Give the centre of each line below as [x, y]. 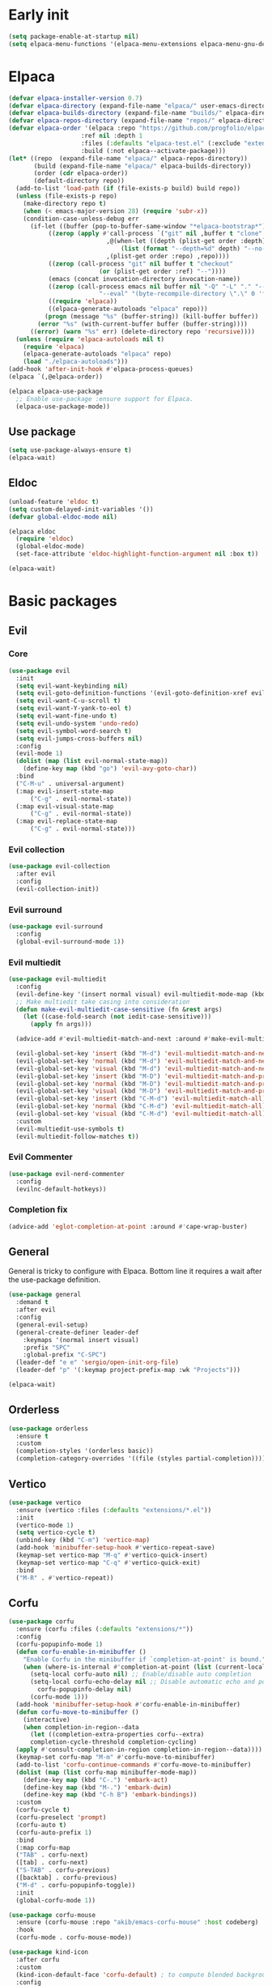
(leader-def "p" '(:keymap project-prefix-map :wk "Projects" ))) [128, 1370]
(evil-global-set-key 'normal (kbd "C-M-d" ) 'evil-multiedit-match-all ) [141, 1106]
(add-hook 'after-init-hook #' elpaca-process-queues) [101, 369]
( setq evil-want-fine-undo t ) [66, 716]
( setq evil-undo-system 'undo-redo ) [77, 723]
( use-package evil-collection [59, 867]
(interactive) [47, 1720]
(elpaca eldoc [32, 531]
